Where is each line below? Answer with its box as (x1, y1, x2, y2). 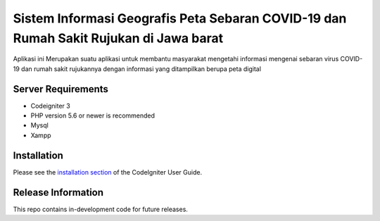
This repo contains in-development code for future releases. (13, 205, 188, 213)
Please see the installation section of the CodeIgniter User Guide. (13, 168, 203, 176)
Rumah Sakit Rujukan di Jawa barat (13, 30, 224, 46)
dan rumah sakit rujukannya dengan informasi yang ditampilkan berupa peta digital (21, 64, 262, 73)
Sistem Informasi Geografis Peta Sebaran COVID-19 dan (13, 11, 347, 26)
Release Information (13, 187, 104, 198)
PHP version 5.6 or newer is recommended (30, 111, 155, 120)
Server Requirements (13, 83, 109, 95)
